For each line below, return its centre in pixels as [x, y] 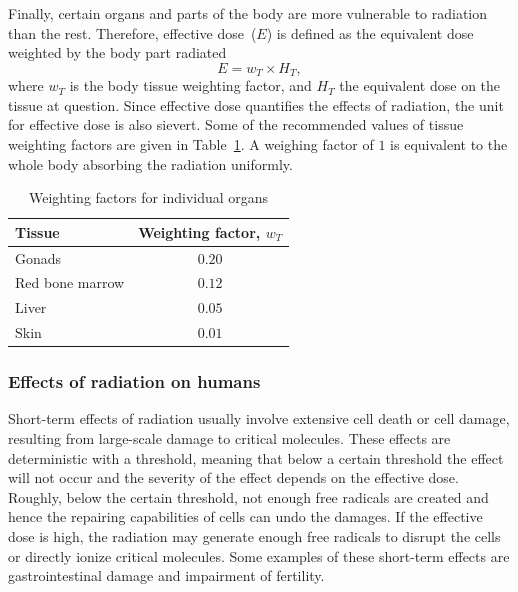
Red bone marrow [70, 282]
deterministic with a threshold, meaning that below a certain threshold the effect [256, 457]
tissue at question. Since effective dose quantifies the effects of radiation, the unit [256, 104]
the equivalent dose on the [420, 85]
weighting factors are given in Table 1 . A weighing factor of [191, 144]
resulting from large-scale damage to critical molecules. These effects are [229, 438]
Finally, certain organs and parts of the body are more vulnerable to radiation [248, 13]
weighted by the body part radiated [117, 52]
